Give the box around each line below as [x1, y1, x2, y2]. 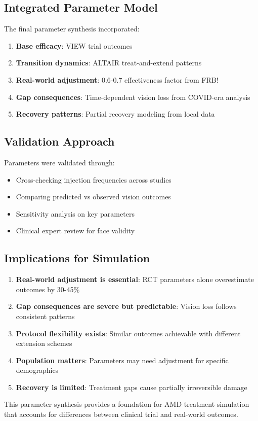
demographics [16, 365, 59, 375]
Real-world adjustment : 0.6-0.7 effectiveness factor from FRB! [16, 74, 219, 85]
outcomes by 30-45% [16, 284, 80, 294]
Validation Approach [4, 133, 115, 149]
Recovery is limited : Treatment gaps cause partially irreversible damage [16, 381, 247, 392]
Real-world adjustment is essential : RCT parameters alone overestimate [16, 274, 254, 285]
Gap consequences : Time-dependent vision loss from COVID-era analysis [16, 91, 250, 102]
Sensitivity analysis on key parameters [16, 208, 135, 219]
